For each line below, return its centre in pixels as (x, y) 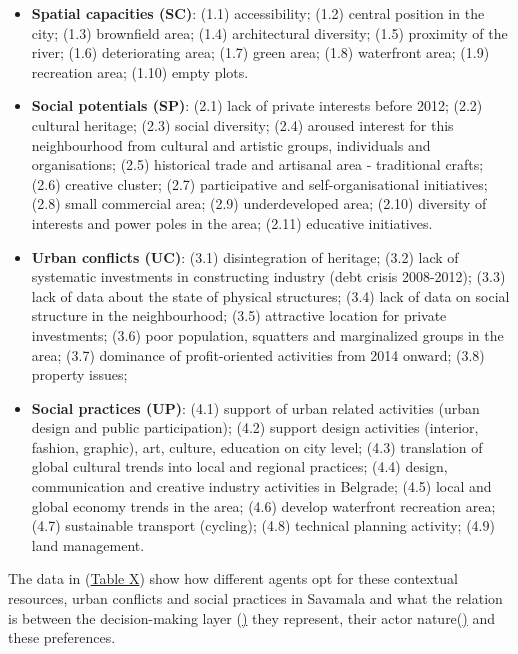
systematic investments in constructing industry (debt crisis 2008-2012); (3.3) (268, 276)
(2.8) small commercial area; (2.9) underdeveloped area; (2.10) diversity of (259, 203)
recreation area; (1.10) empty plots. (140, 71)
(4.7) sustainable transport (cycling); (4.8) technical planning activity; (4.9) (263, 525)
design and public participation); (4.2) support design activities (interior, (255, 427)
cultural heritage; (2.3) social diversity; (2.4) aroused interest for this (242, 124)
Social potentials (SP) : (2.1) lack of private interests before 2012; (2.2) (257, 105)
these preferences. (62, 637)
